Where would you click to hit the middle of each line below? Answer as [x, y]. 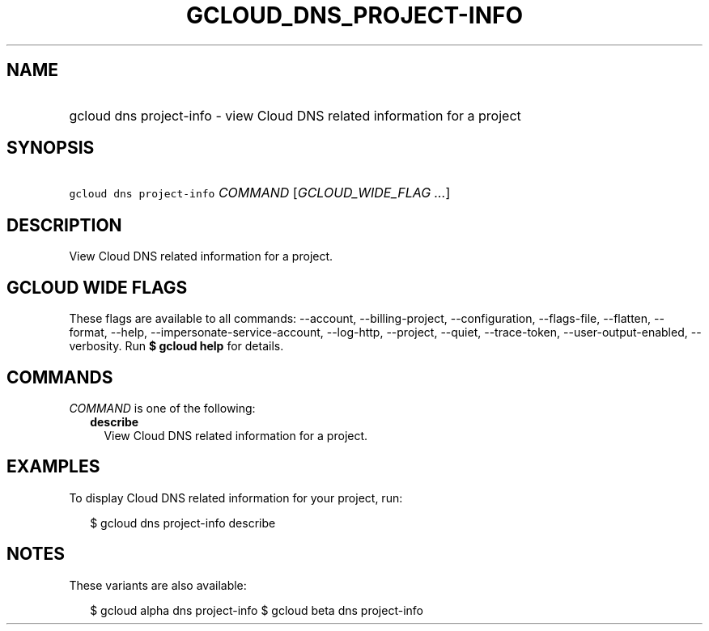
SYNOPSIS [51, 148]
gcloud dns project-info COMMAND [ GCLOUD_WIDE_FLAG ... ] [260, 193]
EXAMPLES [53, 467]
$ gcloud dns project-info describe [183, 523]
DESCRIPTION [64, 225]
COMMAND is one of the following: [162, 408]
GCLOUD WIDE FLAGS [97, 287]
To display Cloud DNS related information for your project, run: [236, 498]
